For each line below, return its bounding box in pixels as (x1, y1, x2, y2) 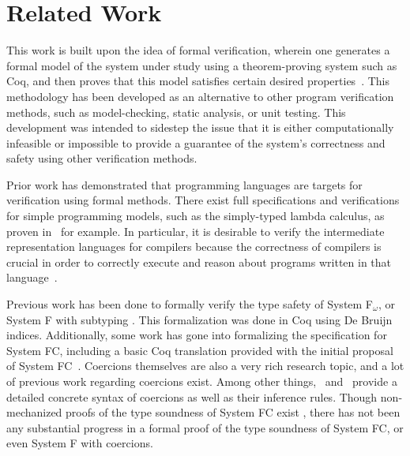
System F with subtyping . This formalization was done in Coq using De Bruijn (6, 311, 393, 327)
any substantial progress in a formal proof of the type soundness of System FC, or (6, 419, 404, 435)
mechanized (6, 404, 62, 420)
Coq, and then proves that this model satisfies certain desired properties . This (6, 73, 389, 89)
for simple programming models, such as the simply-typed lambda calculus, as (6, 207, 385, 224)
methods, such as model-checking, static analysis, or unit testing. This (6, 103, 346, 120)
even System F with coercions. (6, 435, 153, 451)
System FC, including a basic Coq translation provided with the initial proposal (6, 342, 393, 358)
